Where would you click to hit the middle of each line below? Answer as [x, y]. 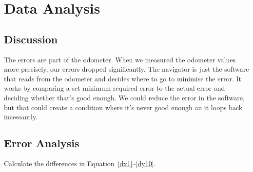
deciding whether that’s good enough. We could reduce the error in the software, [124, 97]
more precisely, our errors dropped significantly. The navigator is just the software [126, 69]
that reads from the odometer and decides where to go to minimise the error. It [123, 78]
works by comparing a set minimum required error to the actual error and [115, 88]
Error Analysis [42, 143]
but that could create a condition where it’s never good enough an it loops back [123, 107]
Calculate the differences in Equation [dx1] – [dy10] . [80, 163]
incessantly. [21, 117]
